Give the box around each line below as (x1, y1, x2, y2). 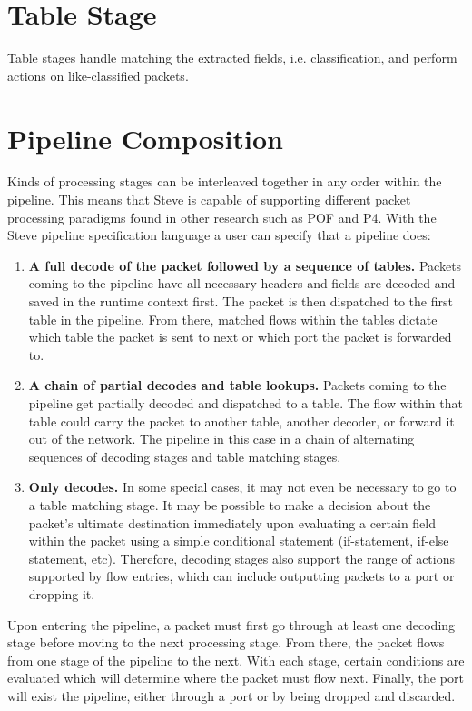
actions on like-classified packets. (7, 65, 189, 85)
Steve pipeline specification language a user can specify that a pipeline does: (7, 225, 431, 245)
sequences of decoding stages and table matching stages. (28, 446, 341, 466)
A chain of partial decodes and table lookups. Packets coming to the (28, 376, 447, 395)
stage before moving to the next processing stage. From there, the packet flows (7, 633, 445, 652)
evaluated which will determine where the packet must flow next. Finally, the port (7, 668, 464, 687)
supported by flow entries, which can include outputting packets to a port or (28, 566, 455, 586)
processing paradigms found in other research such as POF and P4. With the (7, 207, 437, 226)
